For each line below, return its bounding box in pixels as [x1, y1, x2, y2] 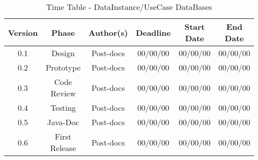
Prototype [46, 62, 81, 73]
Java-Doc [47, 116, 79, 128]
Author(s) [88, 26, 128, 38]
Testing [50, 102, 76, 113]
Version [8, 26, 38, 38]
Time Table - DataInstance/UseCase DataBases [46, 1, 212, 12]
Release [50, 142, 76, 154]
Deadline [135, 26, 171, 38]
